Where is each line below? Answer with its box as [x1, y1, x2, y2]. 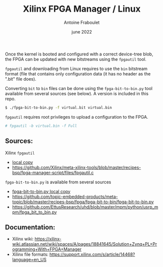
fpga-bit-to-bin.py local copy [12, 188, 71, 194]
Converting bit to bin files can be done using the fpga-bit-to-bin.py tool [5, 85, 153, 91]
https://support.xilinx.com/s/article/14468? [49, 251, 135, 257]
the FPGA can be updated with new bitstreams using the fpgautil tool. [5, 56, 147, 62]
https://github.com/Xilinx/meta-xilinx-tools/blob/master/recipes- [12, 164, 141, 170]
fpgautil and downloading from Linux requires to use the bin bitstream [5, 66, 147, 71]
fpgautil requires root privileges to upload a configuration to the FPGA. [5, 114, 148, 120]
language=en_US [12, 257, 47, 263]
